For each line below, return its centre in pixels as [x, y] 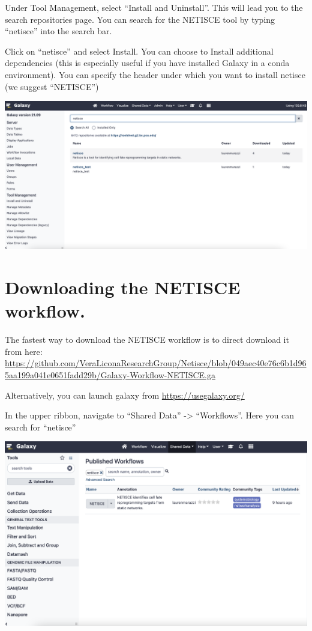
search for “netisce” [40, 427]
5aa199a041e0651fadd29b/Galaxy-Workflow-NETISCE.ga [110, 374]
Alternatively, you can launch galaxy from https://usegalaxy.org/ [125, 395]
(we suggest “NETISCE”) [52, 86]
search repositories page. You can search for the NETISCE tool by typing [140, 19]
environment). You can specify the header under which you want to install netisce [155, 74]
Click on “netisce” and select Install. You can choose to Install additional [139, 51]
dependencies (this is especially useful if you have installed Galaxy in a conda [147, 63]
